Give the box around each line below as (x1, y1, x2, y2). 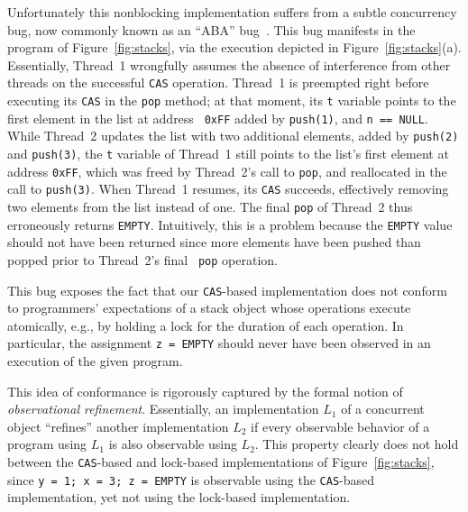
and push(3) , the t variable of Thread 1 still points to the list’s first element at (7, 144, 449, 162)
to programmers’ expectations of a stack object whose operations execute (7, 298, 411, 317)
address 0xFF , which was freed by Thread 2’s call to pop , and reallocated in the (7, 161, 447, 180)
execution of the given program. (7, 352, 183, 370)
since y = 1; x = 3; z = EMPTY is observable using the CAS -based (7, 470, 375, 489)
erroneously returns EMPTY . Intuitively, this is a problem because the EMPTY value (7, 215, 453, 233)
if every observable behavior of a (251, 416, 430, 435)
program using (7, 434, 87, 453)
